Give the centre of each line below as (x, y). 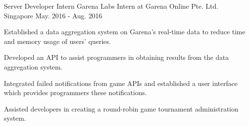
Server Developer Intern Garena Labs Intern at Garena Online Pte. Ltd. (111, 6)
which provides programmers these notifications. (75, 92)
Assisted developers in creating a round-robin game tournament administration (121, 108)
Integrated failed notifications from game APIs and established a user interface (121, 83)
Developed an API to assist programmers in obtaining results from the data (117, 57)
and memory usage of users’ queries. (57, 41)
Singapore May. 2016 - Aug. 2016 (53, 15)
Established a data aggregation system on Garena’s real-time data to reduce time (125, 32)
